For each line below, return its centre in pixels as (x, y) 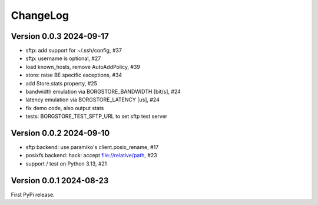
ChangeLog (40, 15)
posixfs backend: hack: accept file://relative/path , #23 (91, 156)
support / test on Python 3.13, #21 (66, 163)
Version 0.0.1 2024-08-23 (60, 181)
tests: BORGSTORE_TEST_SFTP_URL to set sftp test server (97, 116)
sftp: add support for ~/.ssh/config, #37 (74, 51)
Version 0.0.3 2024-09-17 (60, 36)
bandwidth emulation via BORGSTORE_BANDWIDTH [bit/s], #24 (103, 92)
